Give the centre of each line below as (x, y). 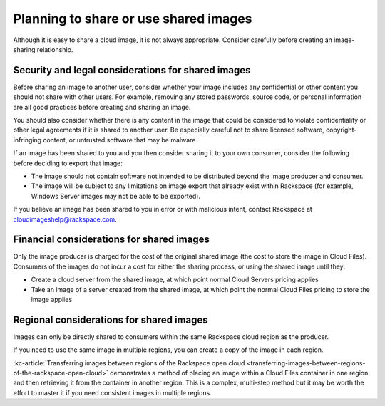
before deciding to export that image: (68, 163)
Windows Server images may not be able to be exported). (116, 196)
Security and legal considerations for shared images (132, 70)
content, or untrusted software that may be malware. (120, 140)
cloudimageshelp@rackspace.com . (65, 219)
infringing (27, 140)
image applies (52, 300)
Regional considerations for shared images (111, 319)
